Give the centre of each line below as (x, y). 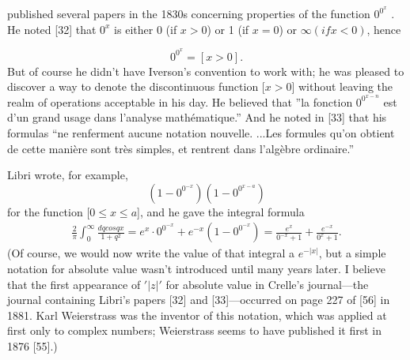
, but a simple (352, 253)
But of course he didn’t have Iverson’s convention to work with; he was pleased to (206, 71)
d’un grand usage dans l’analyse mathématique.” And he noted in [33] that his (197, 117)
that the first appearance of (74, 284)
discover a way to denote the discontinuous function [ (136, 86)
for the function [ (49, 211)
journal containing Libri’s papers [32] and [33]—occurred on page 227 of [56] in (199, 300)
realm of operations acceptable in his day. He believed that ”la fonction (180, 101)
